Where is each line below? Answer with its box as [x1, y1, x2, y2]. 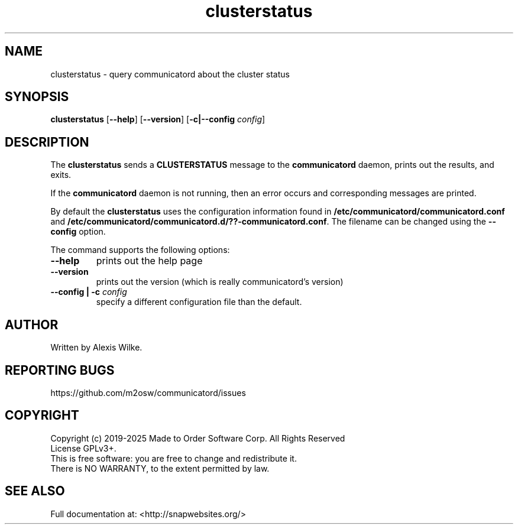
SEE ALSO [5, 483, 65, 499]
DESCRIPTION [5, 134, 89, 150]
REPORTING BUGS [5, 362, 115, 378]
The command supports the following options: [50, 245, 230, 255]
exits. [50, 170, 72, 180]
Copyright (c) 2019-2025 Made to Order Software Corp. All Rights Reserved [50, 433, 345, 443]
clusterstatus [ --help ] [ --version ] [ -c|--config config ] [50, 114, 266, 125]
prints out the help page [96, 255, 203, 267]
